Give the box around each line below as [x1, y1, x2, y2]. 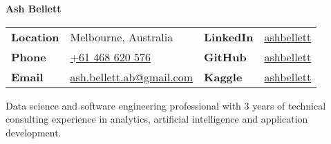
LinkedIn [204, 28, 254, 45]
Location [11, 28, 59, 45]
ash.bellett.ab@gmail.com [70, 68, 193, 85]
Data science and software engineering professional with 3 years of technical [6, 98, 326, 112]
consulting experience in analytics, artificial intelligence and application [6, 112, 308, 126]
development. [6, 125, 62, 139]
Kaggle [204, 68, 243, 85]
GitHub [204, 48, 247, 65]
